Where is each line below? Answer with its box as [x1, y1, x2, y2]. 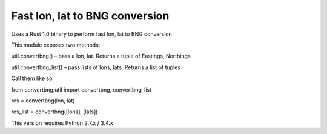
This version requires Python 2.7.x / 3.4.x [11, 119, 113, 127]
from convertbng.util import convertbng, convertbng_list [11, 85, 151, 93]
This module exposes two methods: [11, 41, 101, 49]
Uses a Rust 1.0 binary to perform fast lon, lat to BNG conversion [11, 30, 173, 38]
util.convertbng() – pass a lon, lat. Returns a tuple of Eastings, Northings [11, 52, 191, 60]
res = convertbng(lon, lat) [11, 97, 75, 104]
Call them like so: [11, 75, 54, 82]
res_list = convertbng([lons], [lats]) [11, 108, 98, 115]
